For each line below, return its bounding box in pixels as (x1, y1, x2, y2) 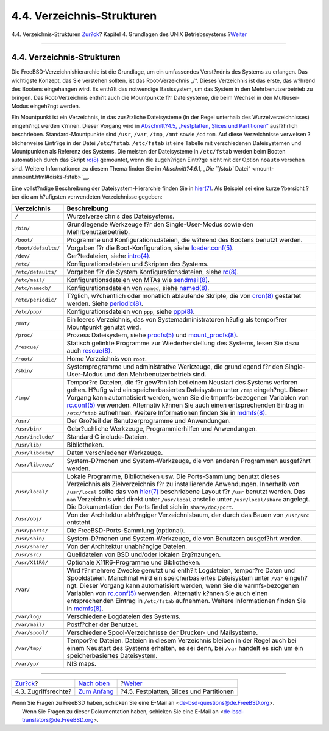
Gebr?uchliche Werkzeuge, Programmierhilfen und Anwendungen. (66, 425, 258, 433)
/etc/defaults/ (15, 269, 57, 275)
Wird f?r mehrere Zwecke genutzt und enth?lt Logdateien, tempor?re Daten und (66, 567, 295, 575)
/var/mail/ (15, 621, 46, 627)
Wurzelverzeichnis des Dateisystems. (66, 212, 175, 221)
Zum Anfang (78, 687, 114, 696)
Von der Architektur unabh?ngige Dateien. (66, 542, 188, 551)
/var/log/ (15, 613, 43, 620)
